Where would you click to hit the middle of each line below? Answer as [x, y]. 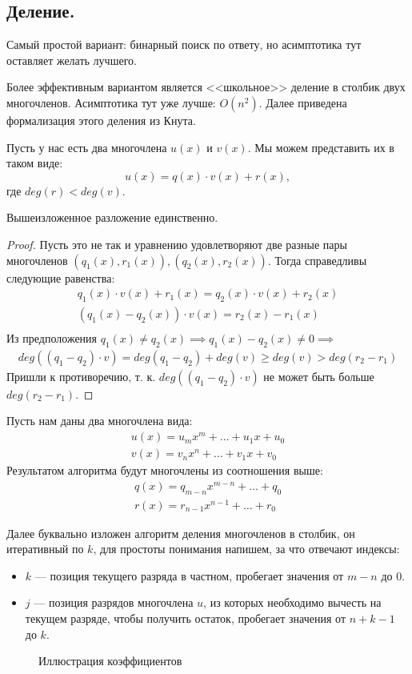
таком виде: [35, 163]
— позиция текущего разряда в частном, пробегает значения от [189, 575]
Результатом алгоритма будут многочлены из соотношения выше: [165, 470]
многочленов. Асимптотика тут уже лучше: [111, 102]
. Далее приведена [303, 102]
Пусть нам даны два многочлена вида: [100, 421]
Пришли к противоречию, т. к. [81, 376]
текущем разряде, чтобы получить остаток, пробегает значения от [186, 618]
